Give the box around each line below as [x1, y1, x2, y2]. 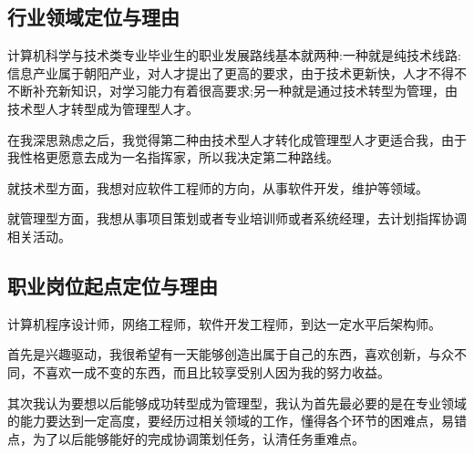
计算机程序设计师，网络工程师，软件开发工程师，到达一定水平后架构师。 [7, 314, 441, 333]
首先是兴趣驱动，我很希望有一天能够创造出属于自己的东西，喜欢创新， [7, 345, 428, 364]
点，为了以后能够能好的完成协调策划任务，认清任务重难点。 [7, 428, 365, 448]
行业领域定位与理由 [7, 3, 180, 31]
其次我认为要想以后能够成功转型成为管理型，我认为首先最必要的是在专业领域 [7, 393, 467, 412]
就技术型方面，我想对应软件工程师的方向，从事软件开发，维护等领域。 [7, 178, 428, 197]
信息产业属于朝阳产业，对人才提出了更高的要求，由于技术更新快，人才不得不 [7, 63, 467, 82]
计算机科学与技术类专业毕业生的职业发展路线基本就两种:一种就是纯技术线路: [7, 46, 461, 65]
